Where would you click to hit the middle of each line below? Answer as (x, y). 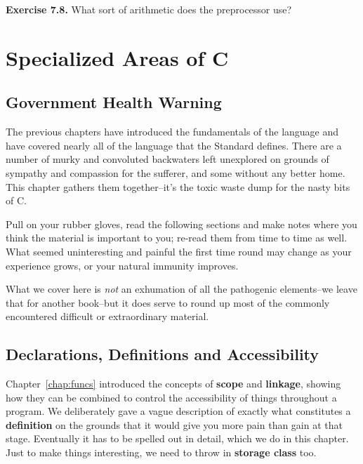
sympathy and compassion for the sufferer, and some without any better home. (176, 172)
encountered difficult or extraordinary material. (107, 316)
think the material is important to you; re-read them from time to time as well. (177, 238)
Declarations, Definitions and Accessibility (163, 354)
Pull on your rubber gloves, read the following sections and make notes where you (181, 224)
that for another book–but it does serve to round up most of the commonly (168, 302)
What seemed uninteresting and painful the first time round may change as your (179, 251)
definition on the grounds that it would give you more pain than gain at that (174, 424)
